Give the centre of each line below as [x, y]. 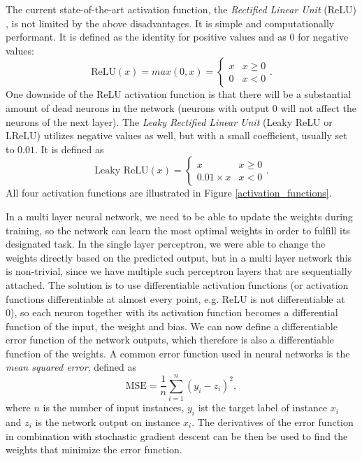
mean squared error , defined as [71, 367]
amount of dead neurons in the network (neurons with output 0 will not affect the [181, 107]
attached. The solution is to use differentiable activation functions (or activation [177, 284]
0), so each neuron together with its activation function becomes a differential [172, 312]
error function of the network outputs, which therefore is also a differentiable [170, 340]
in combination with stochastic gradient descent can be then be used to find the [177, 435]
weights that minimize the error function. [94, 449]
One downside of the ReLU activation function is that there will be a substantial [179, 94]
